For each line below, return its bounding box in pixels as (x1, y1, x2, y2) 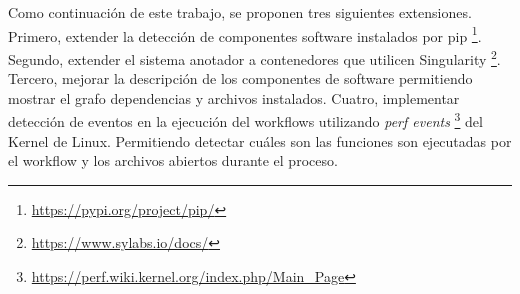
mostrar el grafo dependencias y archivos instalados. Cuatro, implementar (8, 87, 460, 108)
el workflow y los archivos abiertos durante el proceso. (8, 150, 338, 171)
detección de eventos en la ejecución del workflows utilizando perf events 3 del (8, 108, 483, 131)
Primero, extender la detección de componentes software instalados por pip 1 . (8, 22, 482, 46)
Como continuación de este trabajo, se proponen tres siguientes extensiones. (8, 2, 472, 22)
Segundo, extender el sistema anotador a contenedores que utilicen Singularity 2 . (8, 45, 501, 69)
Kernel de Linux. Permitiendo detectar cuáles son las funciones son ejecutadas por (8, 130, 512, 151)
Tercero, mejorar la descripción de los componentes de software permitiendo (8, 68, 473, 89)
